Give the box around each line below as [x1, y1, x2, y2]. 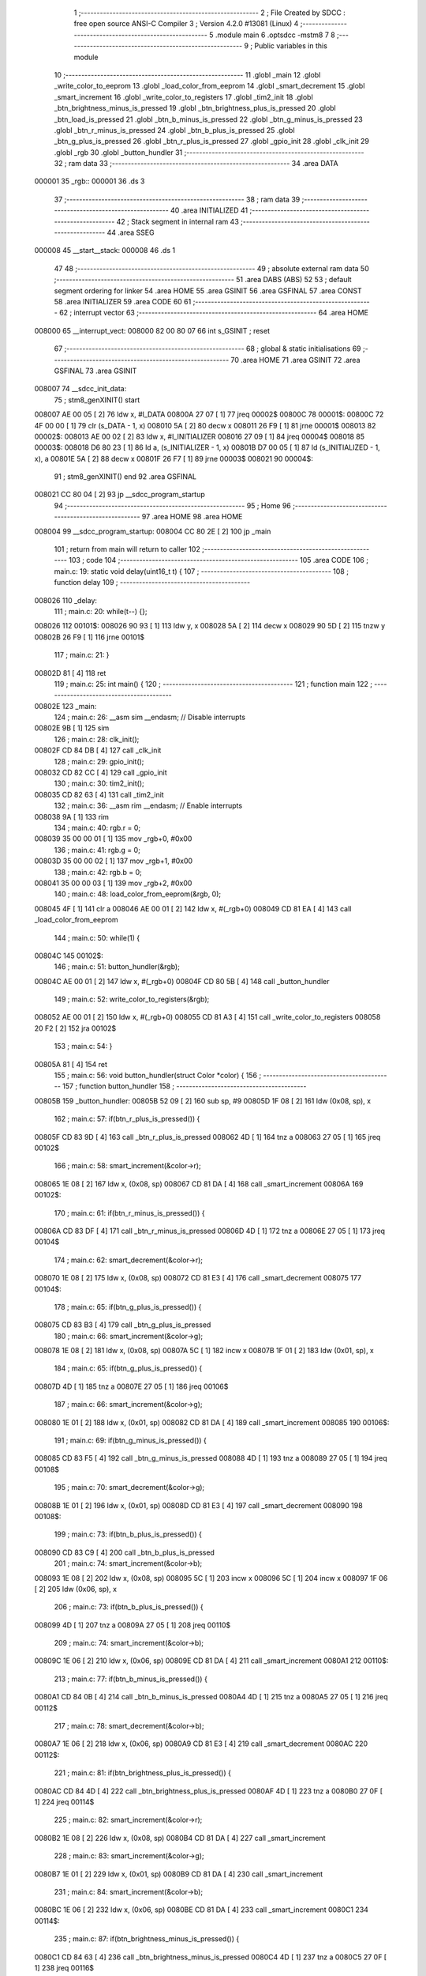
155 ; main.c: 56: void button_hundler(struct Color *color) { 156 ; [54, 1071, 262, 1080]
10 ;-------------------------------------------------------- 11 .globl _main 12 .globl [54, 70, 321, 79]
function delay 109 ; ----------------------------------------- [54, 578, 251, 587]
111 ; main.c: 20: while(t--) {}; [54, 606, 148, 616]
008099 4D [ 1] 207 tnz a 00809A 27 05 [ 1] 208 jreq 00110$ [34, 1620, 231, 1630]
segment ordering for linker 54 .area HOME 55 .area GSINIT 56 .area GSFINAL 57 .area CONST [54, 285, 362, 296]
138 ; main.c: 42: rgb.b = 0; [54, 867, 142, 877]
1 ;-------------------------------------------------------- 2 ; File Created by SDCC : [73, 8, 346, 17]
